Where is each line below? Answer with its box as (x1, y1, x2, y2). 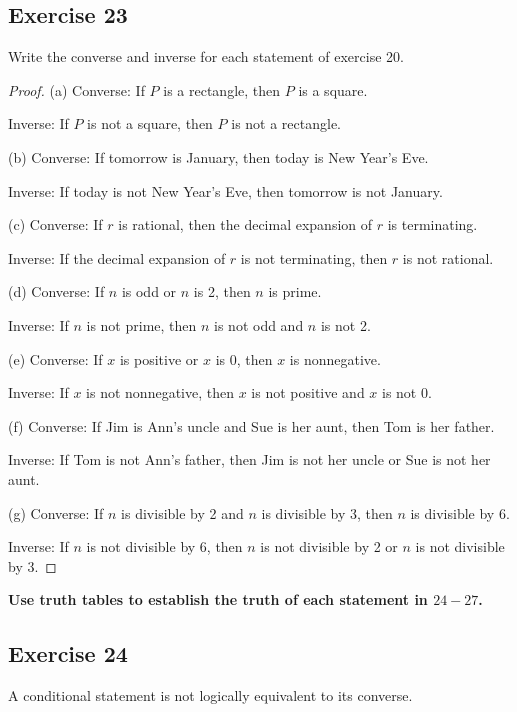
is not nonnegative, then (86, 382, 234, 403)
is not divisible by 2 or (260, 536, 398, 557)
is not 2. (320, 314, 371, 335)
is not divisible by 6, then (86, 536, 243, 557)
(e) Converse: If (8, 348, 103, 369)
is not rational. (402, 247, 494, 268)
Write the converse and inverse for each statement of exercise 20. (8, 46, 404, 67)
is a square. (298, 79, 368, 100)
